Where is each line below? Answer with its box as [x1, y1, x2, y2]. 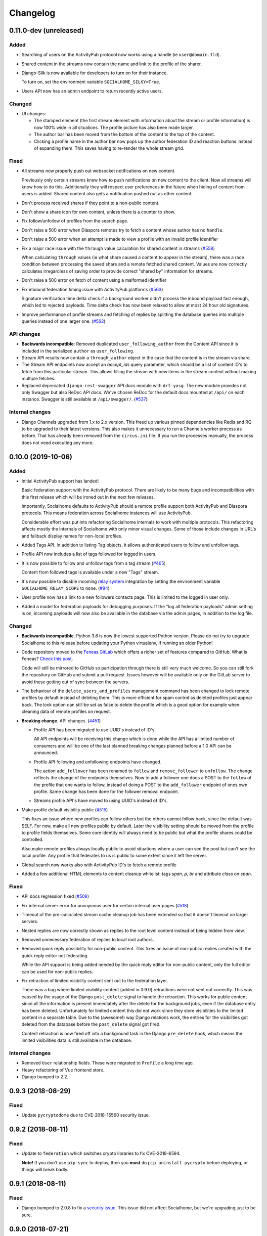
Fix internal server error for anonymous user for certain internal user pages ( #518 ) [21, 902, 189, 908]
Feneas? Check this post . [21, 656, 73, 662]
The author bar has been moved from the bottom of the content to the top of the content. [34, 132, 215, 137]
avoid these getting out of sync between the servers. [21, 679, 130, 685]
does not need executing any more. [21, 440, 94, 445]
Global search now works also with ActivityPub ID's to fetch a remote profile [21, 862, 177, 868]
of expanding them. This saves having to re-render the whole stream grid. [34, 145, 184, 151]
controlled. [21, 837, 44, 842]
